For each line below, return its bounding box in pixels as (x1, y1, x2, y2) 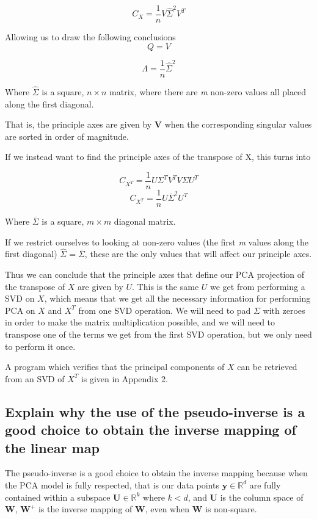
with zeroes (263, 303, 305, 316)
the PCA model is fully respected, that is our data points (5, 478, 219, 491)
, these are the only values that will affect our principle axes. (84, 247, 312, 260)
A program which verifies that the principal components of (5, 360, 225, 373)
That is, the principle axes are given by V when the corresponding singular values (5, 118, 312, 131)
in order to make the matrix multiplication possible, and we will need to (5, 316, 275, 328)
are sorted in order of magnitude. (5, 129, 129, 142)
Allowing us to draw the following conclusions (5, 31, 176, 43)
